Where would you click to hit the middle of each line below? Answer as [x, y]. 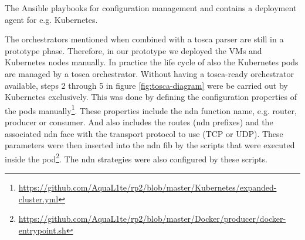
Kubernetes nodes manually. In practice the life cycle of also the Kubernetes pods [152, 62]
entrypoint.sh [42, 230]
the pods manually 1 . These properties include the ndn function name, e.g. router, [151, 109]
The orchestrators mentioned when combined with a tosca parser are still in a [144, 39]
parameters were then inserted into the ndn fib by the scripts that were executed [150, 145]
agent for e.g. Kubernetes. [51, 19]
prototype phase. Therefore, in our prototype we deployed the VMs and [133, 50]
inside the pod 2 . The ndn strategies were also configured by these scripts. [136, 158]
